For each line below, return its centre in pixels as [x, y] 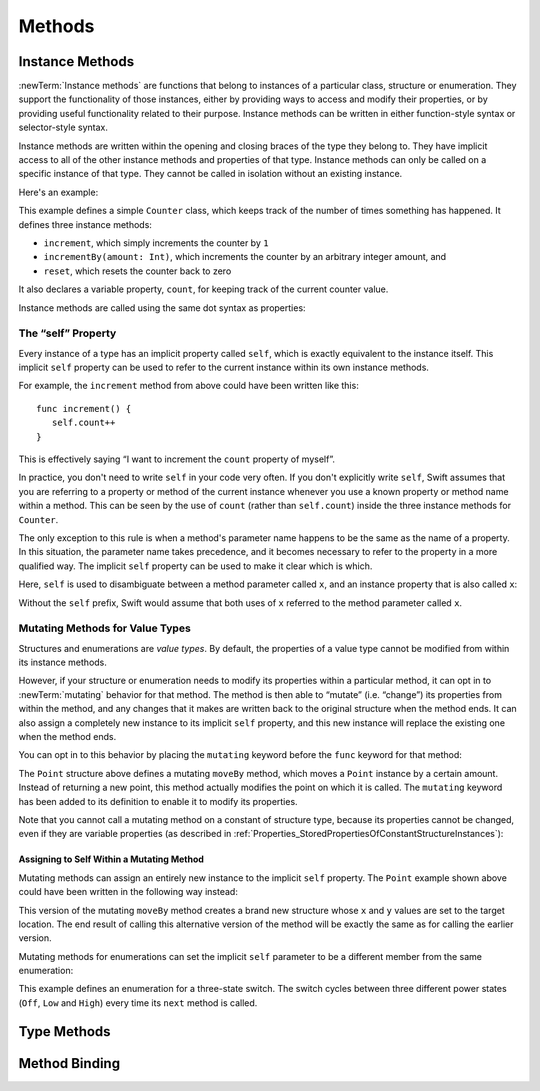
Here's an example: [58, 192]
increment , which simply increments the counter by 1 [156, 242]
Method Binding [69, 1063]
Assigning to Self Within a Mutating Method [111, 859]
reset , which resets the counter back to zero [137, 271]
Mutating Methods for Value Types [105, 628]
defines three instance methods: [85, 224]
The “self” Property [67, 333]
